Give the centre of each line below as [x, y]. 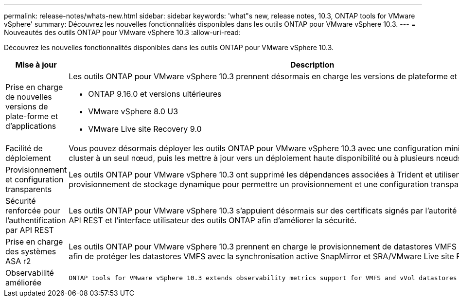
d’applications [31, 126]
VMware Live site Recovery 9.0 [145, 129]
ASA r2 [18, 261]
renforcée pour [33, 211]
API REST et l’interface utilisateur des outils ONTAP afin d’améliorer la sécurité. [213, 220]
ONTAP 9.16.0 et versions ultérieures [155, 94]
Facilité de [24, 148]
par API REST [30, 230]
